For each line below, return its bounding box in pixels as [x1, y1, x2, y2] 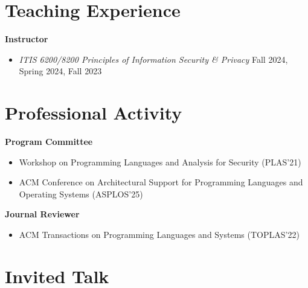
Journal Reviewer [5, 208, 80, 220]
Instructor [5, 33, 48, 45]
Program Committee [5, 135, 93, 148]
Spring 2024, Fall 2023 [19, 65, 102, 77]
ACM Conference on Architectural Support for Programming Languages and [19, 176, 303, 188]
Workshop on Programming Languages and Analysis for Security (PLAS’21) [19, 155, 301, 168]
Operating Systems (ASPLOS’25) [19, 187, 143, 200]
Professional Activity [5, 100, 182, 125]
